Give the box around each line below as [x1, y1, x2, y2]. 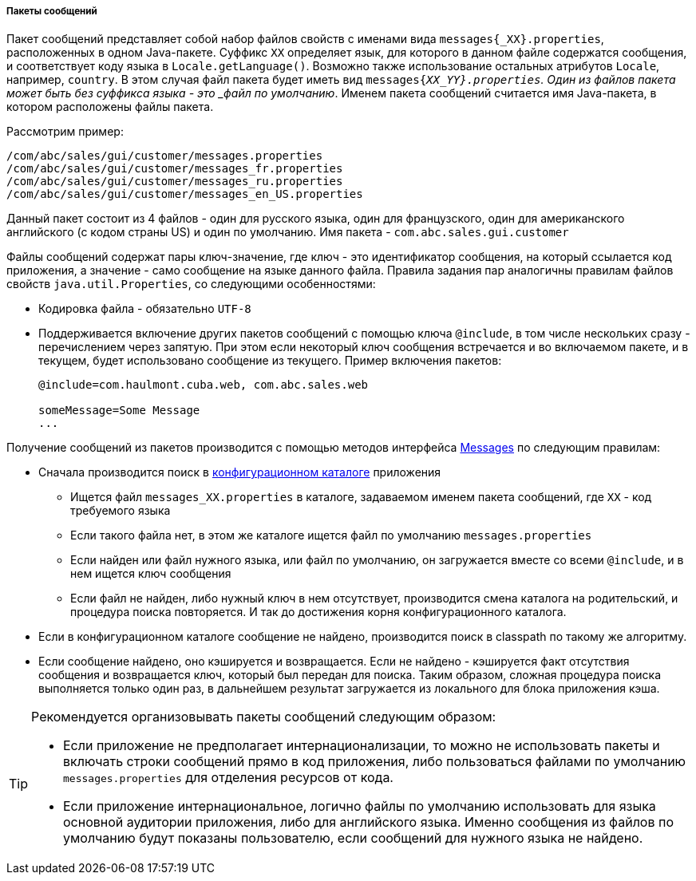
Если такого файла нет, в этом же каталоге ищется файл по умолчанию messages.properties [70, 528, 592, 543]
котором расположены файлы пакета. [6, 100, 214, 114]
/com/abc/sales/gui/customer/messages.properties [6, 149, 323, 163]
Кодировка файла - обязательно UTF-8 [38, 302, 251, 316]
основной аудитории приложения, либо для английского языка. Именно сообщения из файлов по [63, 814, 674, 831]
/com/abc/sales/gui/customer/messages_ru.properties [6, 175, 343, 188]
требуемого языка [70, 504, 171, 518]
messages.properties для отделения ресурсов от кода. [63, 769, 393, 786]
